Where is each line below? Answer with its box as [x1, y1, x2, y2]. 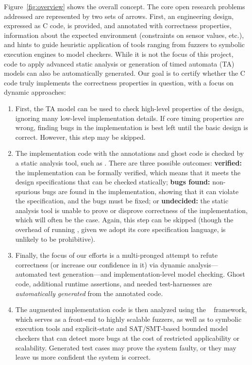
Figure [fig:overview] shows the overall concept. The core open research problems [4, 1, 245, 11]
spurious [15, 186, 40, 196]
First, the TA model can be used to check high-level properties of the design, [15, 103, 244, 113]
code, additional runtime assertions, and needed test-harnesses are [15, 279, 212, 289]
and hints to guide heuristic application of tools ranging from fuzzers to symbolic [4, 39, 245, 50]
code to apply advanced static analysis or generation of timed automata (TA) [4, 58, 235, 68]
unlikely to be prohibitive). [15, 233, 95, 244]
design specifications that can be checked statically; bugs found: [15, 177, 210, 187]
